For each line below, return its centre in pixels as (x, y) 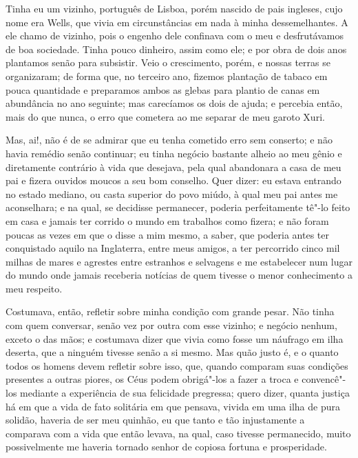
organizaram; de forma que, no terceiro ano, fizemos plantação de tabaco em (167, 76)
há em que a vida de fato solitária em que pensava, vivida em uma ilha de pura (173, 406)
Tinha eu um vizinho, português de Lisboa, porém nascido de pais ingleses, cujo (174, 8)
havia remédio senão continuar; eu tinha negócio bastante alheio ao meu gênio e (174, 153)
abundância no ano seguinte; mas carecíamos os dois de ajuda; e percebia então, (174, 103)
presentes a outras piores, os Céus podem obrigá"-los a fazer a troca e (152, 379)
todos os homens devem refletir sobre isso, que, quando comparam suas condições (177, 365)
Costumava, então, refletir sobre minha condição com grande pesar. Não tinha (170, 311)
